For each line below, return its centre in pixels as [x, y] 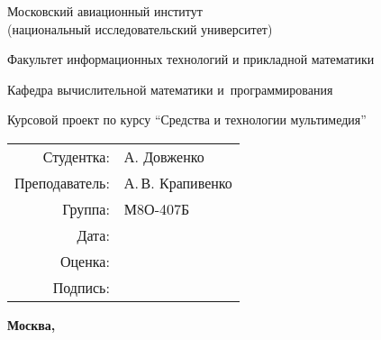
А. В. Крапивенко [178, 182]
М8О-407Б [157, 208]
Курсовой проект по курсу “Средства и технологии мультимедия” [187, 119]
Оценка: [85, 261]
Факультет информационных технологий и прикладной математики [191, 59]
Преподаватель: [62, 182]
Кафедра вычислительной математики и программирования [170, 89]
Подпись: [81, 287]
